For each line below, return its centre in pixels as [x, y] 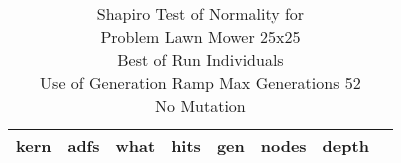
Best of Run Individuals [200, 59]
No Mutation [200, 105]
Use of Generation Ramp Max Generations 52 [200, 82]
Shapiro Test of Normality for [200, 13]
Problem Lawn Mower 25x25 [200, 36]
